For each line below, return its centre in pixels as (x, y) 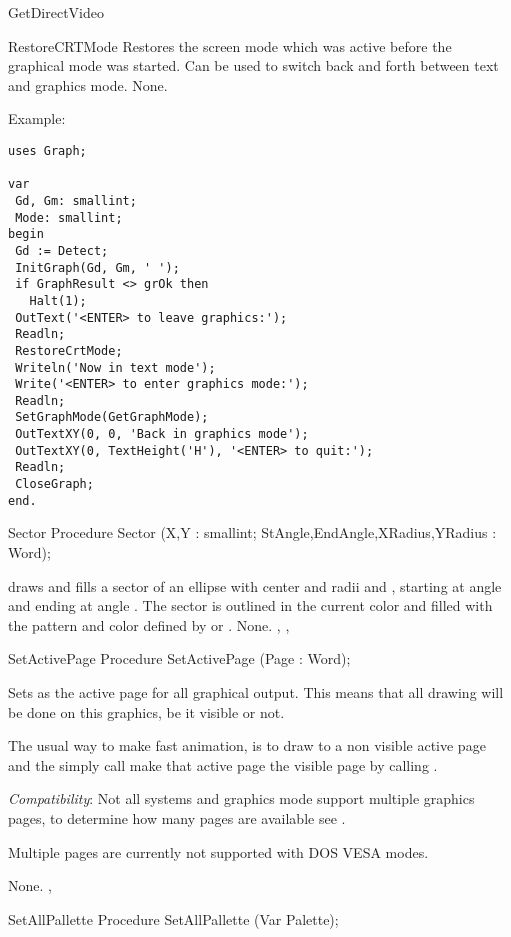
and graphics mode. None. (88, 84)
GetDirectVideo (56, 12)
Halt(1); (58, 300)
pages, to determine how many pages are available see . (177, 817)
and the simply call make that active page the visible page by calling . (223, 764)
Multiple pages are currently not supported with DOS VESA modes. (218, 851)
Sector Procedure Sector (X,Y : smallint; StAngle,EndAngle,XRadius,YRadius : (252, 532)
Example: (37, 118)
